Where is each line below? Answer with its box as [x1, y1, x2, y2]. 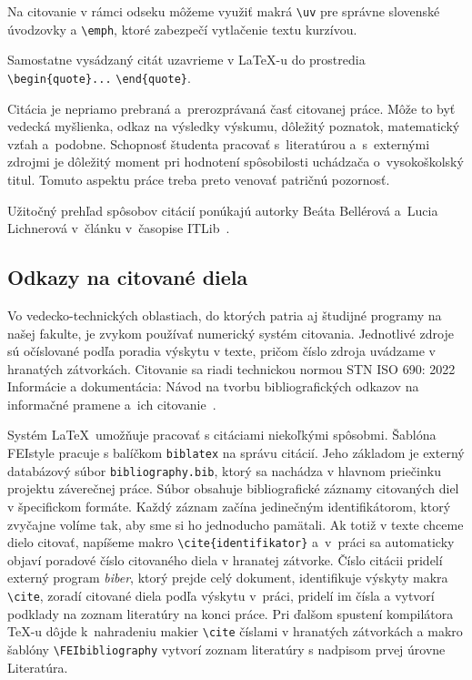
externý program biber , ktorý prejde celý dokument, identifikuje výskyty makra [7, 568, 448, 587]
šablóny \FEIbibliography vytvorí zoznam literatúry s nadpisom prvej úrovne [7, 639, 446, 658]
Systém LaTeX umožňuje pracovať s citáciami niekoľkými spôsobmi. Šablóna [7, 425, 437, 444]
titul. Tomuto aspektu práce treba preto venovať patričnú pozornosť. [7, 169, 390, 188]
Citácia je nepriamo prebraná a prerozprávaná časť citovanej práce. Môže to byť [7, 98, 456, 117]
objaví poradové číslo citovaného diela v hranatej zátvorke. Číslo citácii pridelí [7, 550, 443, 569]
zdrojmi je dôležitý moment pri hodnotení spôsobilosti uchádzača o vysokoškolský [7, 152, 464, 171]
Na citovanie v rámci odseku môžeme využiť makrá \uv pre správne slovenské [7, 2, 440, 20]
